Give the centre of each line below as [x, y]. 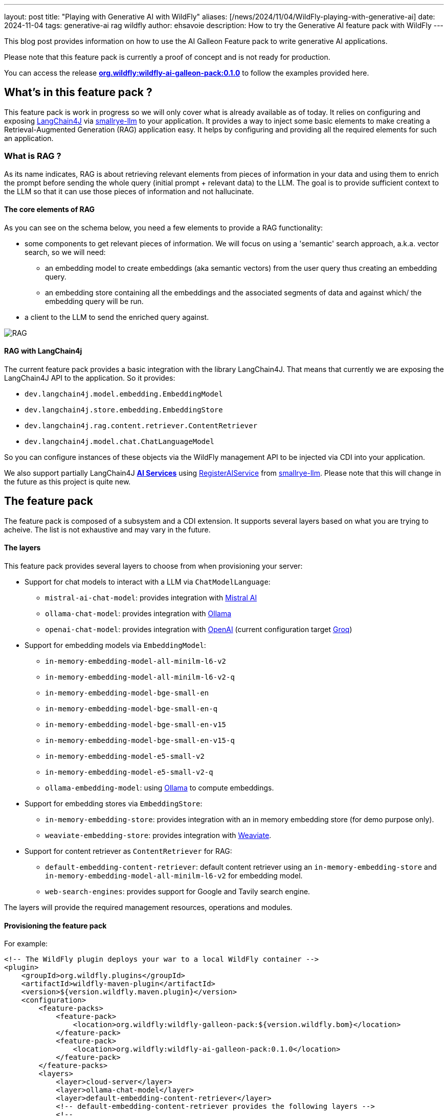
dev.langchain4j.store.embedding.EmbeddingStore [124, 410]
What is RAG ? [33, 156]
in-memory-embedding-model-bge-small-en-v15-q [140, 741]
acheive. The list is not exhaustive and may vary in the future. [107, 529]
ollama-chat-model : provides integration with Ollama [138, 614]
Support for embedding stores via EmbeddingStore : [114, 804]
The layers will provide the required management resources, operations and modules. [148, 908]
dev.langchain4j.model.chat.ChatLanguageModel [119, 442]
